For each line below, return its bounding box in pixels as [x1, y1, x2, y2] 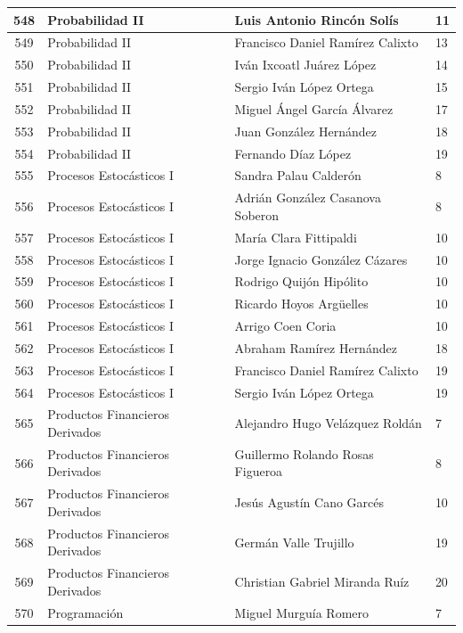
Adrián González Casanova [234, 188, 381, 207]
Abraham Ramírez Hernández [234, 338, 397, 357]
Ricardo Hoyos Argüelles [234, 294, 369, 313]
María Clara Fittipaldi [234, 227, 357, 246]
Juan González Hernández [234, 121, 377, 140]
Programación [47, 603, 124, 621]
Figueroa [234, 462, 283, 481]
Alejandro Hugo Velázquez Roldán [234, 414, 422, 432]
